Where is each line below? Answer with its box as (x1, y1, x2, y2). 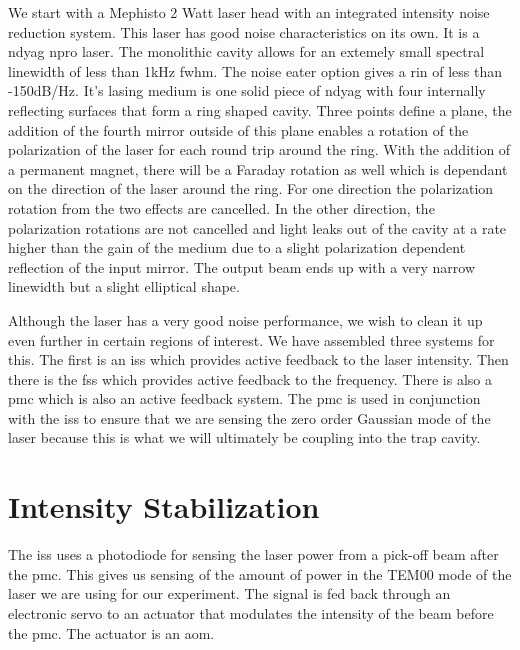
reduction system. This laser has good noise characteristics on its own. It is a (8, 21, 480, 42)
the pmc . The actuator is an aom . (8, 622, 215, 643)
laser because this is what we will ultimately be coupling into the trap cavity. (8, 427, 481, 448)
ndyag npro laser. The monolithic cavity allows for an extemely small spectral (8, 41, 485, 62)
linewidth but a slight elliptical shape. (8, 276, 240, 297)
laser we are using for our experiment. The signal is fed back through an (8, 583, 451, 604)
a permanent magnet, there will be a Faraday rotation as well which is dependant (8, 158, 508, 179)
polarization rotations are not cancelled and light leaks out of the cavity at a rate (8, 217, 507, 238)
